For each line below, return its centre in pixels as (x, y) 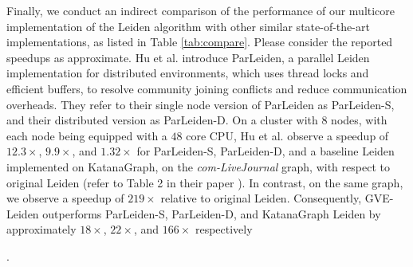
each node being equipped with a (87, 135)
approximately (41, 229)
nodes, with (359, 120)
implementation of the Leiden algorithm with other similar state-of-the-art (188, 26)
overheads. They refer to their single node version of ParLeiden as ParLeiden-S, (201, 104)
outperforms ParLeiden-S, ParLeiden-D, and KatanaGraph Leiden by (212, 213)
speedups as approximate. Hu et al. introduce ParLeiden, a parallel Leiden (188, 57)
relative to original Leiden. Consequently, (261, 198)
